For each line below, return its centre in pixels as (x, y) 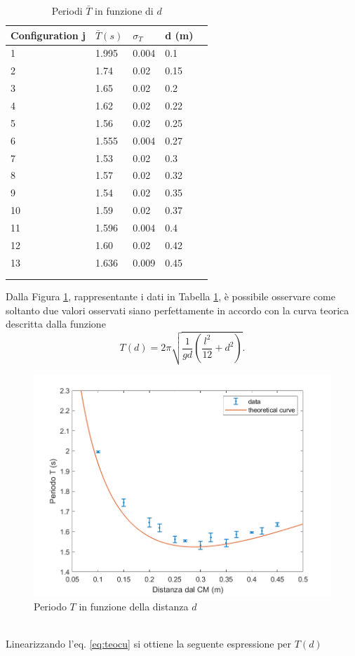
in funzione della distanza (134, 607)
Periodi (67, 11)
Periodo (50, 607)
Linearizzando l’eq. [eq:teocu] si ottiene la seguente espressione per (149, 644)
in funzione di (124, 11)
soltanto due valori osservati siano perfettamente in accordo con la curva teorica (177, 310)
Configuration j (48, 35)
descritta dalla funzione (56, 324)
